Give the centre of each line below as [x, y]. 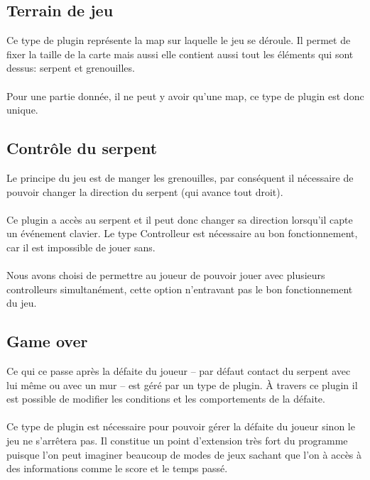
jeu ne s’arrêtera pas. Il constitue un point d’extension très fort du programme [177, 441]
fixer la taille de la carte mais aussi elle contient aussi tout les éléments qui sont [180, 54]
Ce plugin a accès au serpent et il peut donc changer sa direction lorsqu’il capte [180, 219]
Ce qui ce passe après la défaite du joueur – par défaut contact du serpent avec [179, 371]
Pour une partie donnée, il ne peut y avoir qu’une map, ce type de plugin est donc [185, 96]
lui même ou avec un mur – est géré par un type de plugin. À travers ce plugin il [182, 384]
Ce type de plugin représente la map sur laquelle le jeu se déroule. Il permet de [179, 40]
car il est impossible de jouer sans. [81, 247]
